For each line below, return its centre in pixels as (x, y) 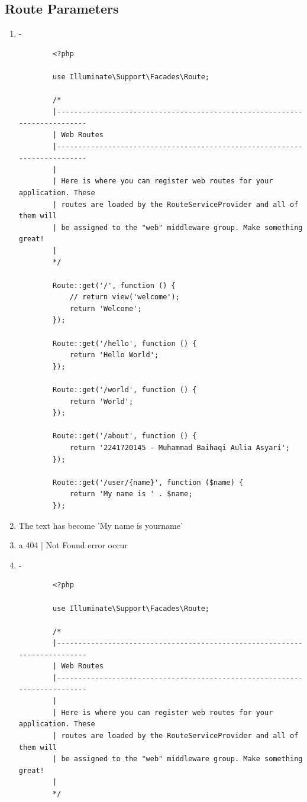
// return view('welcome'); (125, 297)
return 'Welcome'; (106, 308)
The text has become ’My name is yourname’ (101, 525)
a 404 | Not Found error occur (73, 545)
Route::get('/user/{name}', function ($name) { (148, 482)
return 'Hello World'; (114, 355)
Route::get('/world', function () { (125, 390)
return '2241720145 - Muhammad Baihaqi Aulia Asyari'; (180, 447)
